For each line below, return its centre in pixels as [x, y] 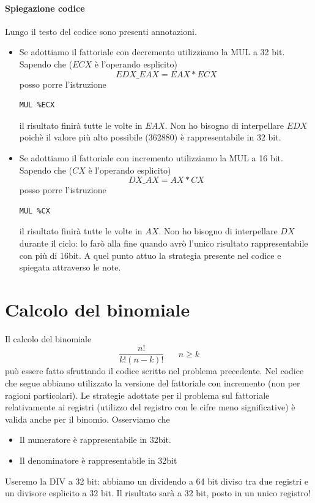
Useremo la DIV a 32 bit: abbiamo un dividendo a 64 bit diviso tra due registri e [157, 481]
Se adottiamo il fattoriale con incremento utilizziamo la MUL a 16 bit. [151, 157]
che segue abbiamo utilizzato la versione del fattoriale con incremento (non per [153, 383]
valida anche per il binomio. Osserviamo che [87, 419]
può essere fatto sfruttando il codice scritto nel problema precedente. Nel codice [154, 371]
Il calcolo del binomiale [48, 338]
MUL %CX [35, 211]
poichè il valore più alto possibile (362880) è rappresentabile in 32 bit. [150, 137]
